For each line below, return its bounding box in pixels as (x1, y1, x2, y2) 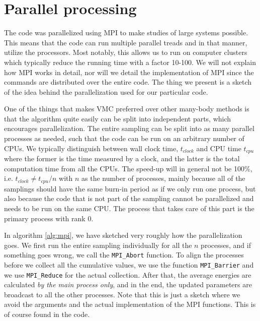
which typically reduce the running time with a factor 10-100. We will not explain (4, 56, 256, 67)
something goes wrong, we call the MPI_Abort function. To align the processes (4, 249, 244, 260)
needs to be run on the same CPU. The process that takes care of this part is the (4, 203, 254, 213)
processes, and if (201, 239, 251, 250)
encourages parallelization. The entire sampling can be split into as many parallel (4, 123, 254, 134)
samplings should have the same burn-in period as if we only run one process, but (4, 183, 256, 194)
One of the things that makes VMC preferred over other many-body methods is (4, 103, 249, 114)
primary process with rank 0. (4, 213, 94, 223)
